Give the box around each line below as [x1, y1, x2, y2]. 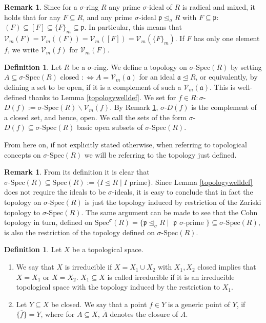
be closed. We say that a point [51, 298, 147, 309]
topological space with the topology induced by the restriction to [16, 281, 220, 292]
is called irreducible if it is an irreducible [107, 271, 235, 282]
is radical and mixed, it [182, 2, 255, 12]
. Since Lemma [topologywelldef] [151, 176, 253, 187]
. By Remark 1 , [110, 102, 158, 112]
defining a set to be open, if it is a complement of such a [4, 81, 181, 92]
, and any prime [83, 11, 133, 22]
